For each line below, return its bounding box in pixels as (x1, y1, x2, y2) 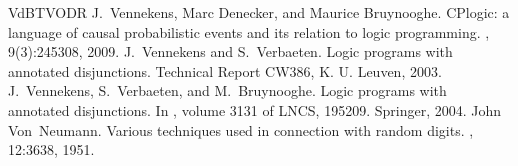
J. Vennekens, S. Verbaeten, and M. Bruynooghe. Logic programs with (8, 80, 447, 101)
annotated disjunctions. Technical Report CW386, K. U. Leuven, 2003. (8, 60, 442, 81)
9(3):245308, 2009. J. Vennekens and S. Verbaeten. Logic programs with (8, 41, 453, 62)
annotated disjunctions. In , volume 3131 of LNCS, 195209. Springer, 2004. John (8, 99, 502, 120)
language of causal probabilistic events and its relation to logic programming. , (8, 21, 490, 42)
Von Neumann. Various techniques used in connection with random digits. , (8, 119, 474, 140)
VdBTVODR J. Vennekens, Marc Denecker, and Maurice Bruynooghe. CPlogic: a (8, 2, 510, 22)
